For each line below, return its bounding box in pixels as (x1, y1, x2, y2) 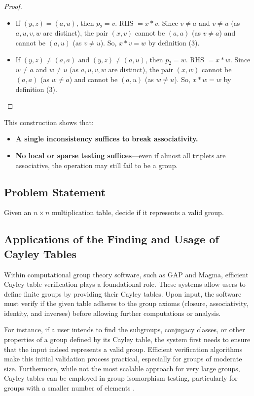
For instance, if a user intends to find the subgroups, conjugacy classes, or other (4, 324, 245, 335)
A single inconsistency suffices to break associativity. (15, 133, 198, 144)
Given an (4, 207, 32, 218)
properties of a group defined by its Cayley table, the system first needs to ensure (4, 334, 251, 345)
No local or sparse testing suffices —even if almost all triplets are (15, 150, 226, 160)
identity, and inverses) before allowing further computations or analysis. (4, 308, 221, 318)
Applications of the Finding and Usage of (4, 231, 219, 247)
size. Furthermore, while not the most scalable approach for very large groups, (4, 363, 240, 373)
